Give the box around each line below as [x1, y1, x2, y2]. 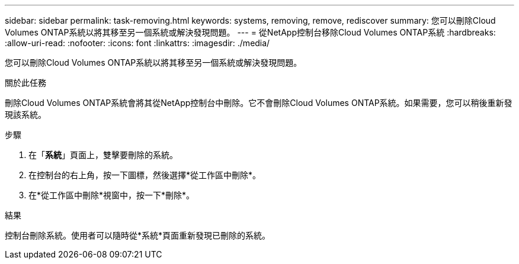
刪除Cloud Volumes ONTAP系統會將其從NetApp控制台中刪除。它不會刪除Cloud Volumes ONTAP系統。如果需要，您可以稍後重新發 [5, 98, 512, 108]
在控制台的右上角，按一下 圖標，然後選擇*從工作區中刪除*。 [28, 170, 261, 180]
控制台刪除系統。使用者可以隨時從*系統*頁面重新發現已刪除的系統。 [5, 230, 271, 240]
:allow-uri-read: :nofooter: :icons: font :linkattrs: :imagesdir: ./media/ [5, 38, 270, 48]
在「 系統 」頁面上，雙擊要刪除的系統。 [28, 150, 178, 160]
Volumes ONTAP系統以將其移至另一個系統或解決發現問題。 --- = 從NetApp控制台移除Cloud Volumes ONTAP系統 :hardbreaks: [5, 27, 496, 37]
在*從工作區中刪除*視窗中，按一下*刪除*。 [28, 190, 195, 200]
